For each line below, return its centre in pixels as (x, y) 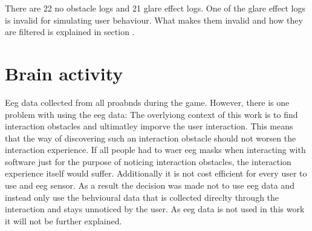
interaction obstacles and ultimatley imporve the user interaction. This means (149, 126)
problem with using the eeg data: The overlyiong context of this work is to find (151, 114)
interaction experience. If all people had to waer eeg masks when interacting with (155, 150)
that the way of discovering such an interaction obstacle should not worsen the (151, 138)
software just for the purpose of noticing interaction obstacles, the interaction (148, 161)
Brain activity (64, 73)
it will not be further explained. (63, 220)
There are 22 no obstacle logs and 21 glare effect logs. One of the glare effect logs (155, 8)
